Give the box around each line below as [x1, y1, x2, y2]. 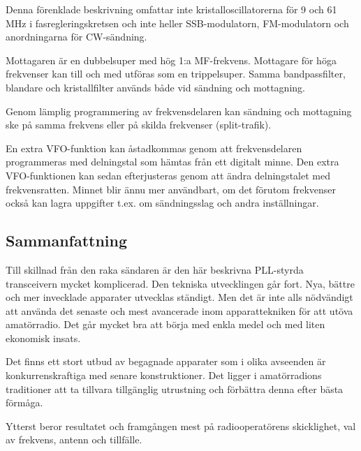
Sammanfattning [6, 230, 128, 251]
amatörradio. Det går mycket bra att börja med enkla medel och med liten [6, 317, 325, 332]
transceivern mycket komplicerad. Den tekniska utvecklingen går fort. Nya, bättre [6, 276, 355, 290]
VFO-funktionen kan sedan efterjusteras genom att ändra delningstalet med [6, 168, 330, 182]
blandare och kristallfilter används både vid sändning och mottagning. [6, 80, 305, 94]
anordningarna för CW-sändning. [6, 29, 147, 44]
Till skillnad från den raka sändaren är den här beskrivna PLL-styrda [6, 262, 304, 276]
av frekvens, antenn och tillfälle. [6, 432, 142, 447]
